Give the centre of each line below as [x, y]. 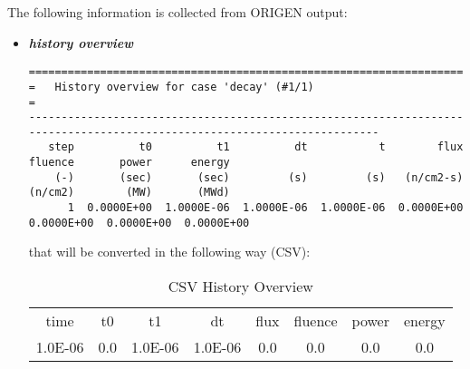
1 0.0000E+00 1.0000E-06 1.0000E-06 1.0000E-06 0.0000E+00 [265, 208]
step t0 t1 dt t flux [256, 147]
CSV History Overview [240, 286]
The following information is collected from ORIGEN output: [177, 12]
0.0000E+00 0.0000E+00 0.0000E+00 [139, 223]
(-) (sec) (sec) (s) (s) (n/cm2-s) [259, 177]
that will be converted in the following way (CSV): [169, 252]
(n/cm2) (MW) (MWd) [129, 193]
